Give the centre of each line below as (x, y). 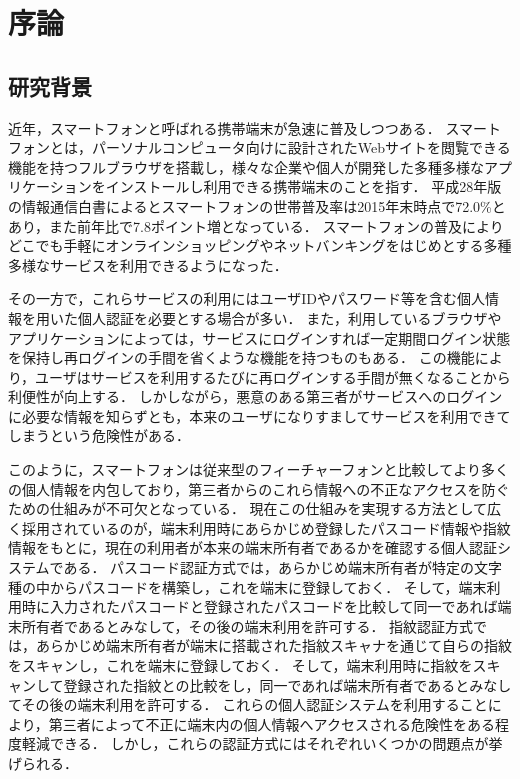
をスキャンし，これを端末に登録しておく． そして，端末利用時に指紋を (240, 665)
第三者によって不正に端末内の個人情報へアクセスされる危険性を (257, 723)
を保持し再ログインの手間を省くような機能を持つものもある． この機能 (241, 357)
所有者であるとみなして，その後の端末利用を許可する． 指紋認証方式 (247, 625)
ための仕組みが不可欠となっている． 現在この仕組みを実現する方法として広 (255, 508)
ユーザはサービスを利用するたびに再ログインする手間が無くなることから (273, 376)
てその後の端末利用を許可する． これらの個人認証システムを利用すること (248, 704)
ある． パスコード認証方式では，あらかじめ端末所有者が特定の (269, 567)
